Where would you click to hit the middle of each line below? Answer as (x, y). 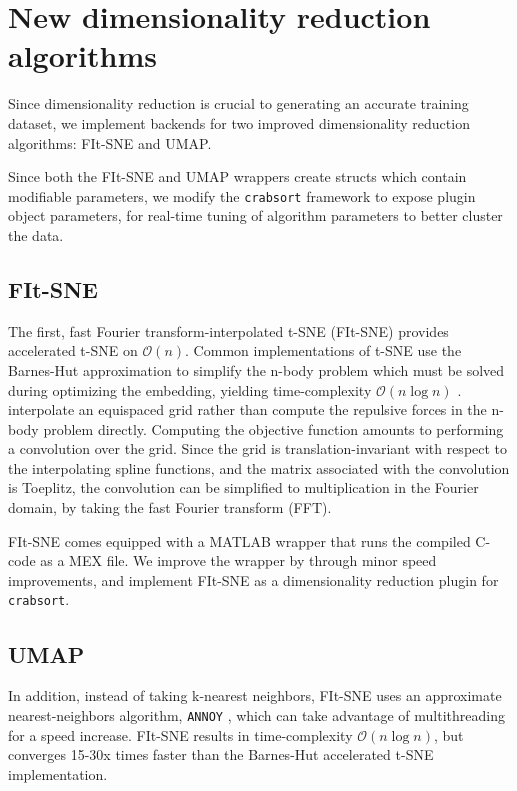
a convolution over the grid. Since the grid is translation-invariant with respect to (258, 448)
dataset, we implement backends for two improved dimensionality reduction (239, 122)
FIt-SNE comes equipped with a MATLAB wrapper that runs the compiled (239, 540)
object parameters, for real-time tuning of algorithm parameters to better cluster (255, 215)
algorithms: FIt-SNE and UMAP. (110, 142)
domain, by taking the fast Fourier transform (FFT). (170, 507)
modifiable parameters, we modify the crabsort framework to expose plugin (242, 195)
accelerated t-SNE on (73, 350)
